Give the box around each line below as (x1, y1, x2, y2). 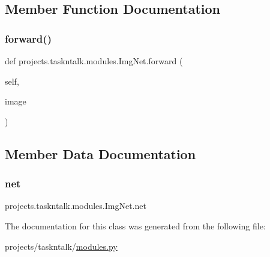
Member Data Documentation (5, 144, 196, 163)
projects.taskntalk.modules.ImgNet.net (5, 199, 146, 212)
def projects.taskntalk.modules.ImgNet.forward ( (5, 55, 183, 67)
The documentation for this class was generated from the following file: (5, 219, 266, 232)
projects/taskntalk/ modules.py (5, 240, 118, 252)
